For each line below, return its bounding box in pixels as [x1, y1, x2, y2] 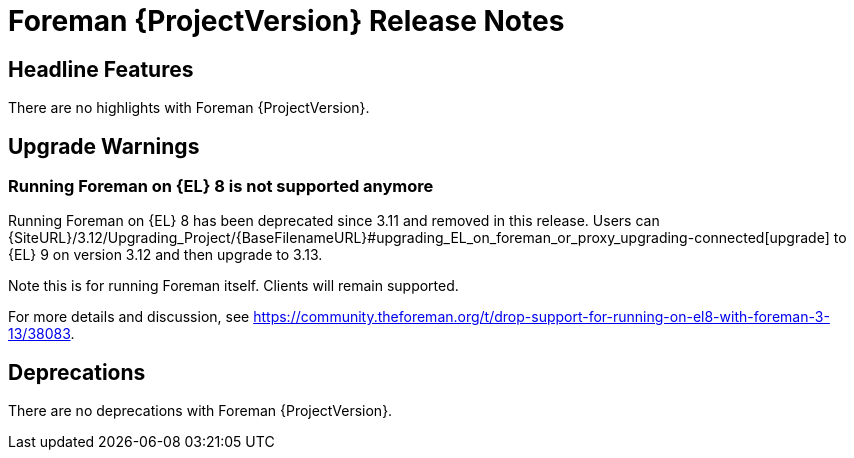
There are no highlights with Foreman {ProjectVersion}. [8, 99, 370, 117]
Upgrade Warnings [8, 133, 200, 159]
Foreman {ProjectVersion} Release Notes [8, 4, 565, 38]
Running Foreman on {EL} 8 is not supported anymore [8, 176, 434, 197]
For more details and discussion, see [8, 308, 250, 326]
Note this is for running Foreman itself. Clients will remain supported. [8, 277, 459, 295]
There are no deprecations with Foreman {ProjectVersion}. [8, 402, 393, 420]
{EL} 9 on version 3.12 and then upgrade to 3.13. [8, 246, 323, 264]
